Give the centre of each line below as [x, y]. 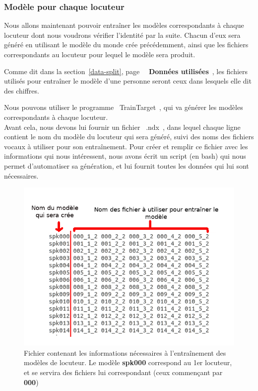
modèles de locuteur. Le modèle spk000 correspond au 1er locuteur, [128, 362]
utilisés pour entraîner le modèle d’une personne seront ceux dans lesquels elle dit [128, 81]
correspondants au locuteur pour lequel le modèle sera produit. [100, 54]
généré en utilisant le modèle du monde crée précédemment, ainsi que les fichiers [126, 45]
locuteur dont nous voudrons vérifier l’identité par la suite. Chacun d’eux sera [122, 35]
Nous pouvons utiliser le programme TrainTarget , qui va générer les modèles [124, 107]
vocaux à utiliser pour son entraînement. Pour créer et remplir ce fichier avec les [126, 146]
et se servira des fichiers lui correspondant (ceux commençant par [123, 372]
